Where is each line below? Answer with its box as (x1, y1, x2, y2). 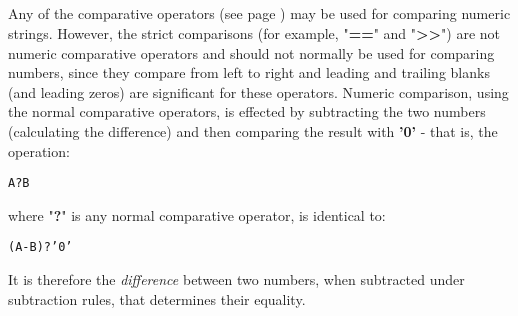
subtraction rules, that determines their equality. (8, 288, 306, 309)
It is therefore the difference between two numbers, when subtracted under (8, 269, 465, 290)
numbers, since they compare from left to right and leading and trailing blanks (8, 62, 490, 83)
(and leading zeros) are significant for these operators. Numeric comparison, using (8, 81, 509, 102)
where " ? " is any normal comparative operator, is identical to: (8, 204, 386, 225)
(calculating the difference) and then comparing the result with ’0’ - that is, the (8, 120, 498, 141)
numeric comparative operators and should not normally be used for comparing (8, 42, 495, 63)
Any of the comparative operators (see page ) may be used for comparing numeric (8, 3, 511, 24)
